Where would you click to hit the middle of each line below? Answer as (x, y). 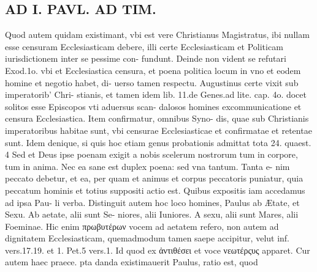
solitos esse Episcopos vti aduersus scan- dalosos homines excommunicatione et (153, 106)
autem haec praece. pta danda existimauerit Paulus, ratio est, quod (132, 262)
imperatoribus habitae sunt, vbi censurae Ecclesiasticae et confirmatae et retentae (158, 130)
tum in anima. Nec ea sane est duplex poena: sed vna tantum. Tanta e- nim (147, 166)
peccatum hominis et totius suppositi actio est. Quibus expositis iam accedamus (155, 190)
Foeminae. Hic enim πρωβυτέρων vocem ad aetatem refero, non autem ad (142, 226)
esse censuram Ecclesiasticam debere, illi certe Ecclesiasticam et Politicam (144, 46)
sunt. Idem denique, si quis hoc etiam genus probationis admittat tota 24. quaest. (158, 142)
